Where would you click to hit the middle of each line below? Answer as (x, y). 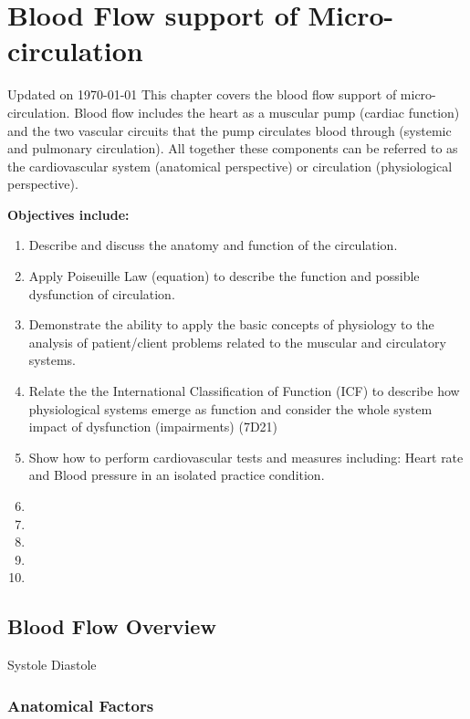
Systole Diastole (52, 665)
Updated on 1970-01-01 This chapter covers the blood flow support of (202, 94)
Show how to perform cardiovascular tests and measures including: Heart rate (246, 457)
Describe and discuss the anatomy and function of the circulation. (213, 245)
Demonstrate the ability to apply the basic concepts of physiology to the (231, 324)
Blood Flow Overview (112, 626)
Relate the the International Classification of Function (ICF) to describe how (244, 391)
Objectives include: (68, 214)
